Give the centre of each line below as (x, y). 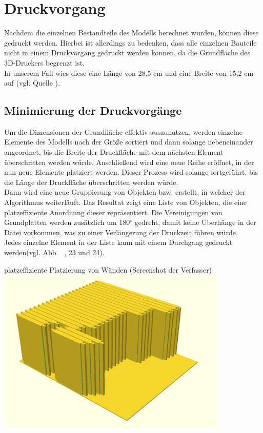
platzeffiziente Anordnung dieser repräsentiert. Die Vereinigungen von (113, 212)
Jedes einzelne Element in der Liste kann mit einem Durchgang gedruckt (118, 242)
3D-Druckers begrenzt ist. (44, 62)
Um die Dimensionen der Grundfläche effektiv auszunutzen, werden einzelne (123, 131)
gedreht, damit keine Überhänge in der (195, 222)
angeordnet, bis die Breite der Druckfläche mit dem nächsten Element (114, 152)
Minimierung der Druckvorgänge (93, 110)
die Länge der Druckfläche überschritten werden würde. (91, 182)
